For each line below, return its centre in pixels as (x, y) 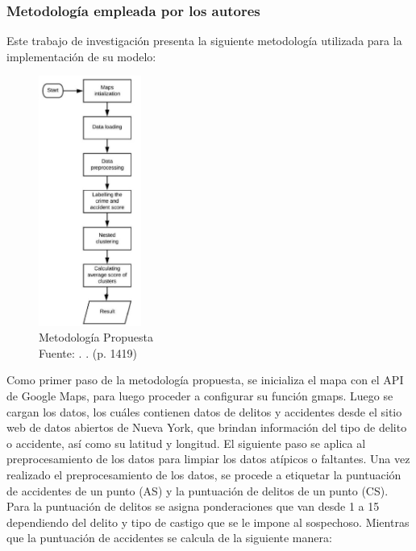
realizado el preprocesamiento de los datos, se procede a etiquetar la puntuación (204, 475)
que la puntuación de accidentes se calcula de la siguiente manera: (169, 538)
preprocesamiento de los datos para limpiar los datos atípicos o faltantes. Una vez (208, 459)
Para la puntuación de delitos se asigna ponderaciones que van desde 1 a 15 (193, 506)
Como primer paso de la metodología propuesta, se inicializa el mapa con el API (205, 380)
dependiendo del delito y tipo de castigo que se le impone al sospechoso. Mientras (208, 522)
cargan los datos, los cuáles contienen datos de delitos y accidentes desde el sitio (204, 411)
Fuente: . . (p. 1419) (88, 352)
